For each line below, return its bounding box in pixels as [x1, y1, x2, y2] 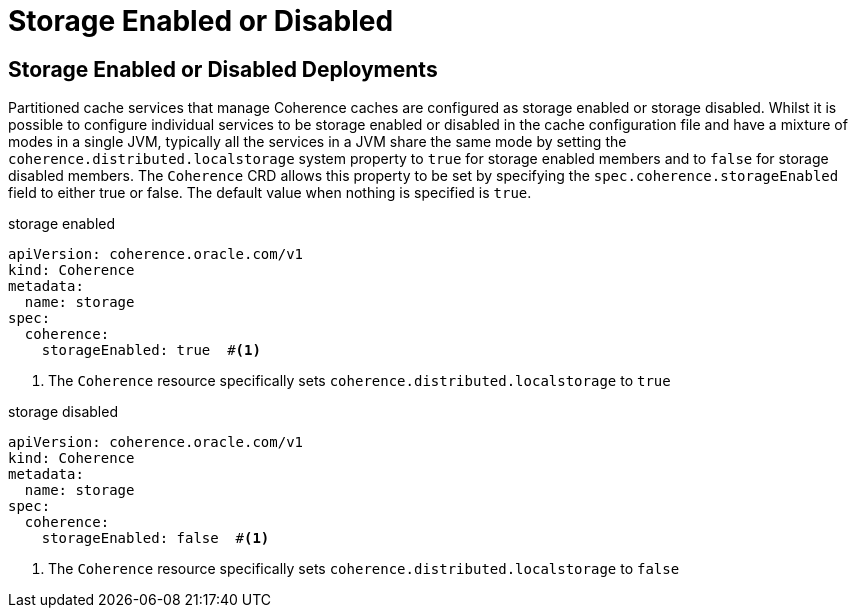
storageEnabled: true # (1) [41, 342, 261, 359]
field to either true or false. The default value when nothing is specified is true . [8, 184, 532, 202]
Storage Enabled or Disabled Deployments [8, 56, 438, 82]
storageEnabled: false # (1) [41, 530, 270, 547]
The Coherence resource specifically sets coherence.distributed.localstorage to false [48, 560, 680, 578]
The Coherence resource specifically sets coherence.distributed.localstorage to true [48, 372, 671, 390]
